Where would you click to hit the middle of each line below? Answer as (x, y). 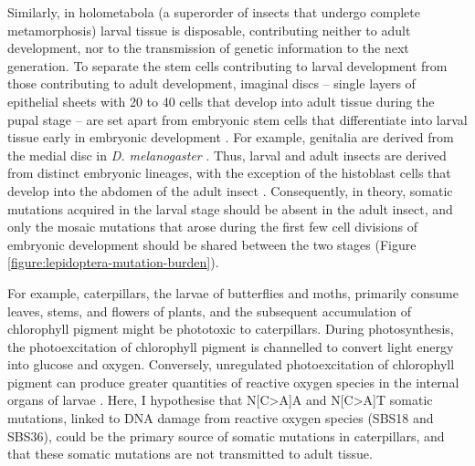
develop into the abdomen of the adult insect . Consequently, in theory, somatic (230, 190)
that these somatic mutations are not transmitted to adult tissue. (190, 454)
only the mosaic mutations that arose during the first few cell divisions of (212, 227)
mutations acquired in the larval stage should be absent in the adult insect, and (230, 208)
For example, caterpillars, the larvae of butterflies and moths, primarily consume (233, 292)
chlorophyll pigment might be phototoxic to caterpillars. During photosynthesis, (231, 329)
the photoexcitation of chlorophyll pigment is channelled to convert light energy (231, 346)
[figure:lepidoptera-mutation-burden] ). (113, 262)
